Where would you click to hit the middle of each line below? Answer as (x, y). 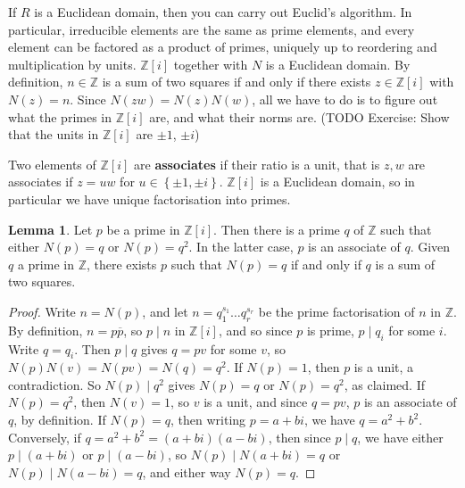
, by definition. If (60, 420)
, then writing (208, 420)
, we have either (400, 437)
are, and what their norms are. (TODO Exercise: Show (299, 116)
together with (211, 64)
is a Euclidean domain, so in (337, 182)
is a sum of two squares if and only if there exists (237, 82)
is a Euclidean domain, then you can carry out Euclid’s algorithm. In (223, 12)
